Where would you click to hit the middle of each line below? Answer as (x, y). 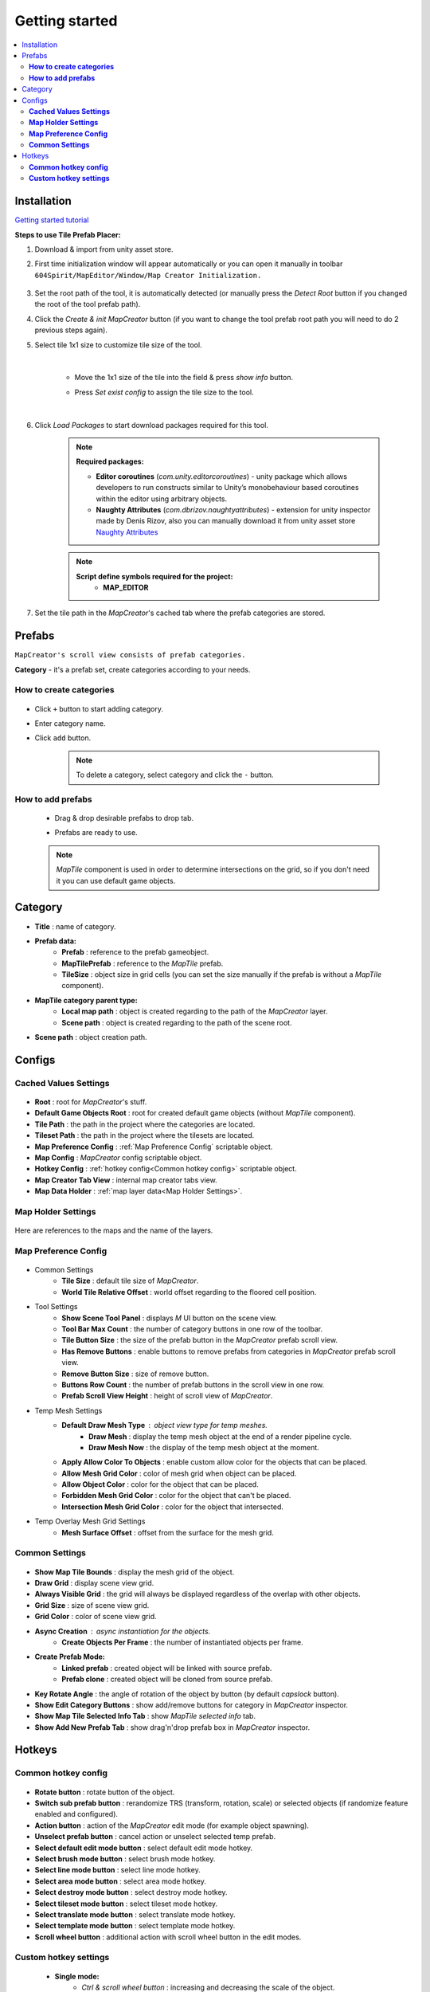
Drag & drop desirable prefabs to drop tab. (124, 818)
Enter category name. (70, 723)
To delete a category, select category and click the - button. (175, 775)
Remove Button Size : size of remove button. (135, 1374)
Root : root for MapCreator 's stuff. (91, 1102)
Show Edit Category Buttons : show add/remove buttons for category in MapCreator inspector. (192, 1704)
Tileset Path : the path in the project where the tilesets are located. (145, 1135)
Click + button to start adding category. (99, 708)
